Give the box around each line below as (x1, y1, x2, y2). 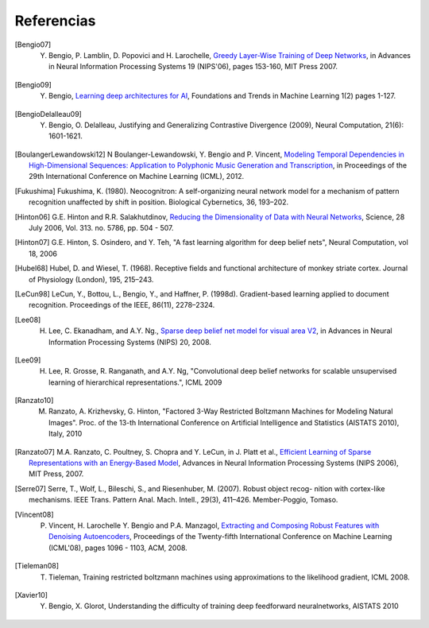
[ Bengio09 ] (14, 79, 52, 89)
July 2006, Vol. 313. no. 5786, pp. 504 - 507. (29, 223, 174, 233)
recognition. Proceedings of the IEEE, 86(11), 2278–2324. (29, 300, 215, 310)
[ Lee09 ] (14, 355, 41, 365)
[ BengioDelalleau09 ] (14, 109, 83, 118)
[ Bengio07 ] (14, 40, 52, 49)
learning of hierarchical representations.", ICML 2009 (48, 378, 222, 387)
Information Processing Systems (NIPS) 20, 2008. (48, 337, 212, 347)
